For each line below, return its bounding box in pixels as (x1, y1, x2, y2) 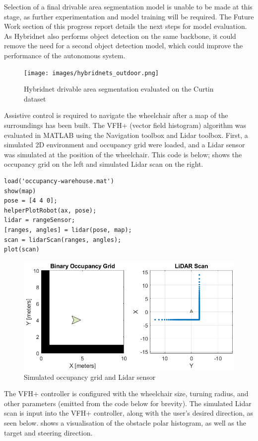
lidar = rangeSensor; (4, 217, 75, 224)
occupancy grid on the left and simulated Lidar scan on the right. (4, 159, 203, 169)
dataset (24, 93, 46, 104)
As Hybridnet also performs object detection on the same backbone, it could (4, 30, 236, 41)
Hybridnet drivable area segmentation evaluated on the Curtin (24, 84, 214, 94)
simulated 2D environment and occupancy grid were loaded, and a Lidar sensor (4, 139, 245, 150)
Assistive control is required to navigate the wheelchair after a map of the (4, 110, 228, 120)
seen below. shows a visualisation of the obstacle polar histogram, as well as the (4, 417, 246, 428)
